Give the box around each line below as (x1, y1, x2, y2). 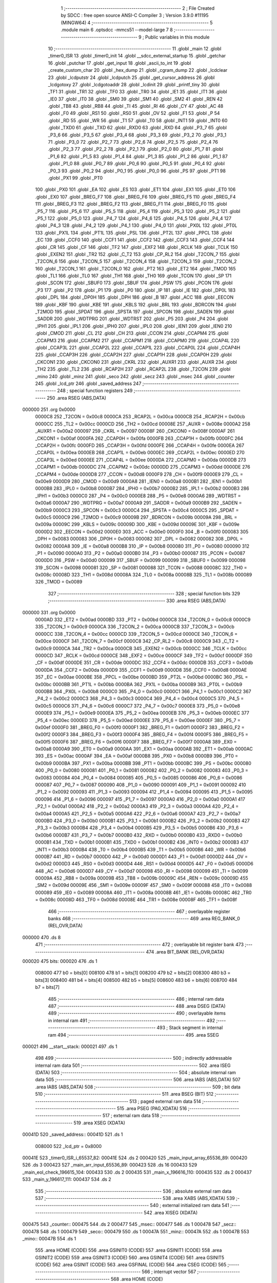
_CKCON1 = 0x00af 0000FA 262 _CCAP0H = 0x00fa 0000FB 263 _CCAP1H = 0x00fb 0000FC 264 (35, 435, 244, 441)
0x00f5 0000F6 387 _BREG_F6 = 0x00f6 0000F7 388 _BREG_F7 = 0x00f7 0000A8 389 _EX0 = (35, 738, 237, 745)
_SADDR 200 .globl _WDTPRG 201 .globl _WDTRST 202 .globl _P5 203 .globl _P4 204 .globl (35, 316, 228, 322)
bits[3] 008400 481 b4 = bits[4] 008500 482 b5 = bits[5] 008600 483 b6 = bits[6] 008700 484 (35, 977, 238, 983)
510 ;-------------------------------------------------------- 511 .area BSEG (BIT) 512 (35, 1091, 214, 1097)
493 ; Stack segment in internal (156, 1024, 223, 1031)
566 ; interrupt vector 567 (142, 1269, 196, 1275)
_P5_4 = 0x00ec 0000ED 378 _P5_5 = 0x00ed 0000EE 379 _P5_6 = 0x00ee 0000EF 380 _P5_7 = (35, 717, 241, 723)
